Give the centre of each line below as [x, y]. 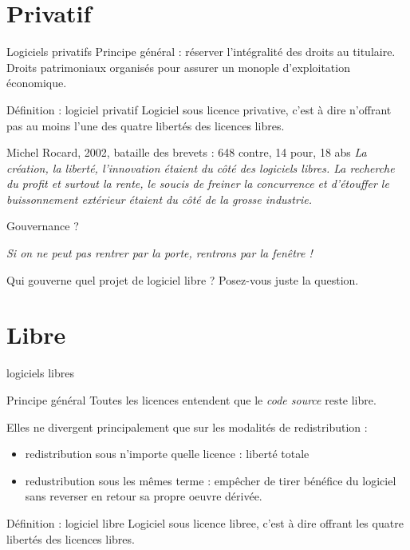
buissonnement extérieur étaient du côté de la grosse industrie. [159, 199]
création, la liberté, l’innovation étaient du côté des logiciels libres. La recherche [201, 167]
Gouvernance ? [43, 226]
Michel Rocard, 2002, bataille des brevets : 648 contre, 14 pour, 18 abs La [187, 152]
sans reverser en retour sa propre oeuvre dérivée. [144, 496]
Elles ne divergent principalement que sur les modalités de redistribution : [187, 426]
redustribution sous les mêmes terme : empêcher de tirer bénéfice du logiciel [211, 480]
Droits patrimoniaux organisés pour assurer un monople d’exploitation [178, 67]
